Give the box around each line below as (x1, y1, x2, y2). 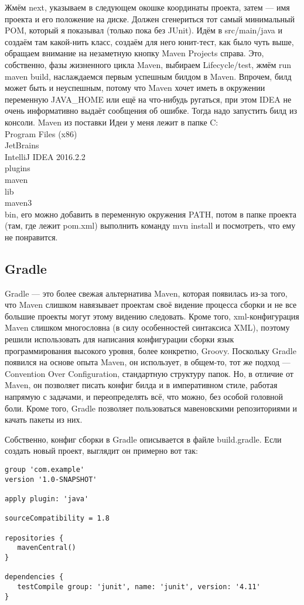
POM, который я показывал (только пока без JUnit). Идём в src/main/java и (5, 24, 283, 36)
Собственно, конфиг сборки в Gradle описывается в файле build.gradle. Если (5, 433, 282, 445)
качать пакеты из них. (5, 413, 83, 426)
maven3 (5, 196, 32, 209)
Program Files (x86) (5, 127, 77, 140)
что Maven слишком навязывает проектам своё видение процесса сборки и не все (5, 298, 297, 311)
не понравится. (5, 230, 58, 243)
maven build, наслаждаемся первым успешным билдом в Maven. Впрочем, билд (5, 70, 292, 82)
